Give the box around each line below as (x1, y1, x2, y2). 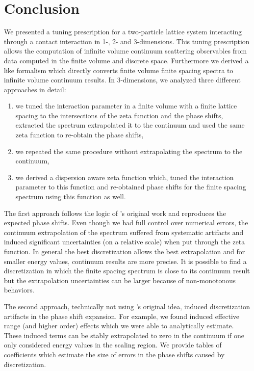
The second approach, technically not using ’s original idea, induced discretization (4, 301, 250, 311)
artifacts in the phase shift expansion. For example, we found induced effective (4, 311, 240, 321)
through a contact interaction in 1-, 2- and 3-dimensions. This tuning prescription (4, 36, 250, 46)
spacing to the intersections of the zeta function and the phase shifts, (15, 110, 223, 120)
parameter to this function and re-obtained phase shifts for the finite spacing (15, 182, 246, 192)
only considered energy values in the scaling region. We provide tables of (4, 340, 222, 350)
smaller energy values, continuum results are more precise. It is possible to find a (4, 256, 247, 266)
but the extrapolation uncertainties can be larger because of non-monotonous (4, 275, 236, 285)
